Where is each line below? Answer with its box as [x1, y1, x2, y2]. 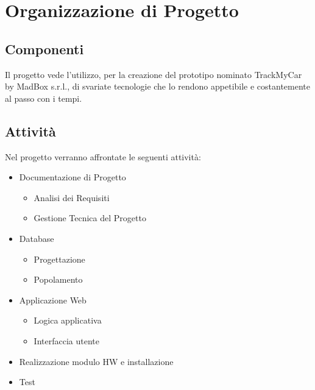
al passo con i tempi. [5, 91, 82, 104]
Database [19, 232, 54, 244]
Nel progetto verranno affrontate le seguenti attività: [5, 150, 201, 163]
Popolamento [34, 273, 83, 286]
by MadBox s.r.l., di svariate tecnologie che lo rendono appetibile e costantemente [5, 80, 311, 93]
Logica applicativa [34, 314, 102, 327]
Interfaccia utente [34, 334, 99, 347]
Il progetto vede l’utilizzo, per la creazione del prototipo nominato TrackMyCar [5, 68, 302, 80]
